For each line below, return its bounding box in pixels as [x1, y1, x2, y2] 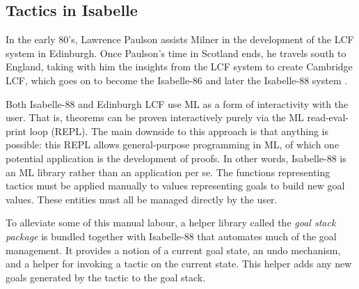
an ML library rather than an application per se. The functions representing [6, 164, 330, 179]
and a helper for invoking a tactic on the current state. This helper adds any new [6, 256, 352, 271]
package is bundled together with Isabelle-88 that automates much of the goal [6, 228, 337, 243]
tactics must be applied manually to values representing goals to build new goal [6, 178, 345, 193]
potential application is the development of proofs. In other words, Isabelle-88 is [6, 150, 346, 165]
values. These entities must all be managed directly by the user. [6, 192, 278, 206]
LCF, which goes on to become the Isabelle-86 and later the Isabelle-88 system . [6, 72, 348, 87]
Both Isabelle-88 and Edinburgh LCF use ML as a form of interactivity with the [6, 96, 349, 111]
